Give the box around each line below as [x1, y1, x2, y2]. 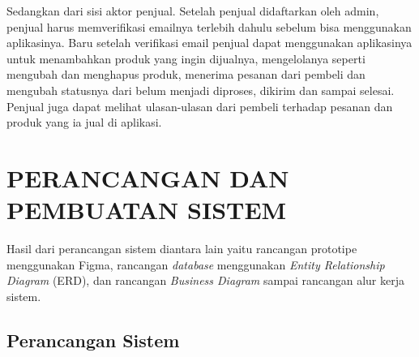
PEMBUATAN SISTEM [6, 193, 287, 226]
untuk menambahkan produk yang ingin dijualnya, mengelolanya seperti [6, 49, 366, 67]
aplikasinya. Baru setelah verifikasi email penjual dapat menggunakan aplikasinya [6, 34, 413, 51]
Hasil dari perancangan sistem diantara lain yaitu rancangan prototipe [6, 240, 357, 257]
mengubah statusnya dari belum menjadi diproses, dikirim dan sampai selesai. [6, 81, 395, 98]
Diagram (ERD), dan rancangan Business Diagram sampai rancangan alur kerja [6, 272, 405, 289]
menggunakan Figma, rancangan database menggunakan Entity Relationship [6, 256, 385, 273]
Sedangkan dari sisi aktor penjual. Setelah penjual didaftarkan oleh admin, [6, 2, 379, 19]
